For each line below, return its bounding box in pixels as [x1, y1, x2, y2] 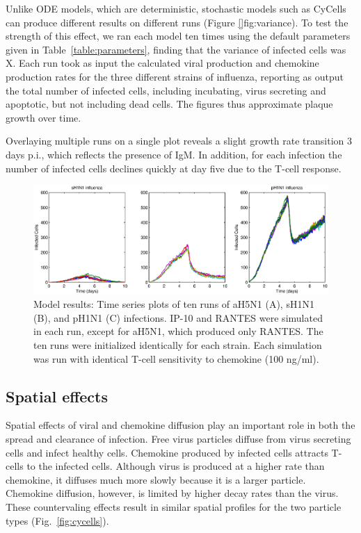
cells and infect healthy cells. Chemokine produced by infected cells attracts [6, 445, 328, 459]
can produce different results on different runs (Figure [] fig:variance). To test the [6, 15, 348, 29]
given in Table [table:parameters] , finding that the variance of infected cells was [6, 42, 346, 56]
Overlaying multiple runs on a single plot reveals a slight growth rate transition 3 [6, 133, 353, 148]
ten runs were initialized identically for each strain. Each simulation [33, 337, 322, 352]
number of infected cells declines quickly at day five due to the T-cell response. [6, 161, 342, 175]
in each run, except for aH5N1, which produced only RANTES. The [33, 324, 323, 338]
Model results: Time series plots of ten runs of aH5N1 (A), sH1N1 [33, 297, 314, 311]
